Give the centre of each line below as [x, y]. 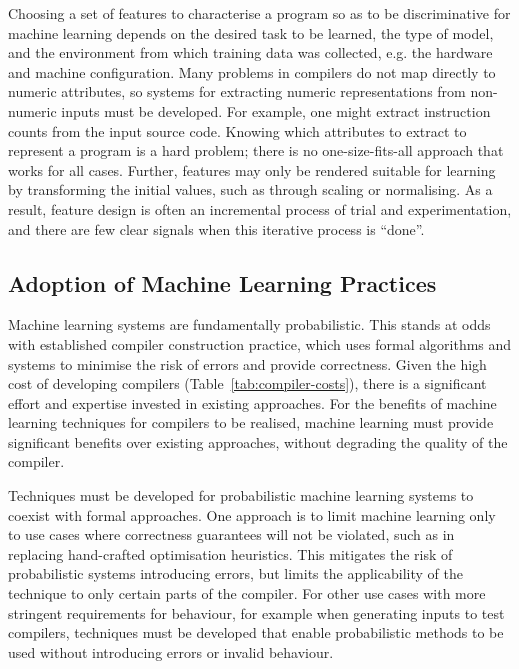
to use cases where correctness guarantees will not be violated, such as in [231, 534]
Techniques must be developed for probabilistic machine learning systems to [241, 495]
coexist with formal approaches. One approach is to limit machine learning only [252, 514]
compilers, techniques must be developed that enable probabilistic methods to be [256, 632]
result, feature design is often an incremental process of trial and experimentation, [260, 208]
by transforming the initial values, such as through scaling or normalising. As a [250, 189]
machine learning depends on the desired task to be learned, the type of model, [251, 32]
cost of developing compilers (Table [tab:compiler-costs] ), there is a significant [247, 383]
